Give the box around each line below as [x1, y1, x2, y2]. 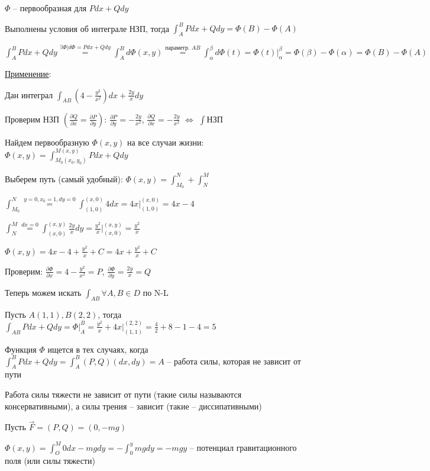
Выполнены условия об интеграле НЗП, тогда [5, 22, 169, 34]
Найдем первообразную [5, 136, 89, 148]
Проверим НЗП [5, 112, 60, 125]
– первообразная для [13, 2, 87, 14]
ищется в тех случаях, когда [47, 343, 148, 355]
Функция [5, 343, 37, 355]
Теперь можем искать [5, 286, 82, 298]
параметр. [165, 45, 190, 51]
